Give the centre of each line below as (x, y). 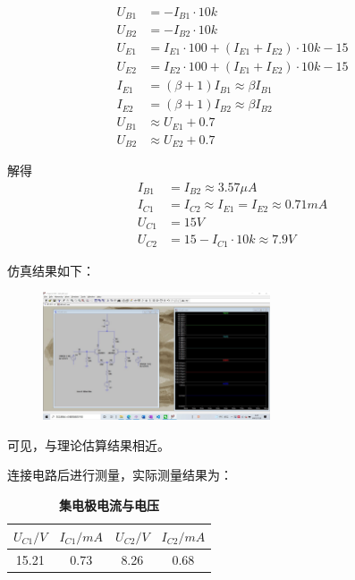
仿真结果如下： (51, 270)
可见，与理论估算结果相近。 (89, 444)
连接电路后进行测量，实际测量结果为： (120, 475)
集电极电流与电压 (110, 505)
